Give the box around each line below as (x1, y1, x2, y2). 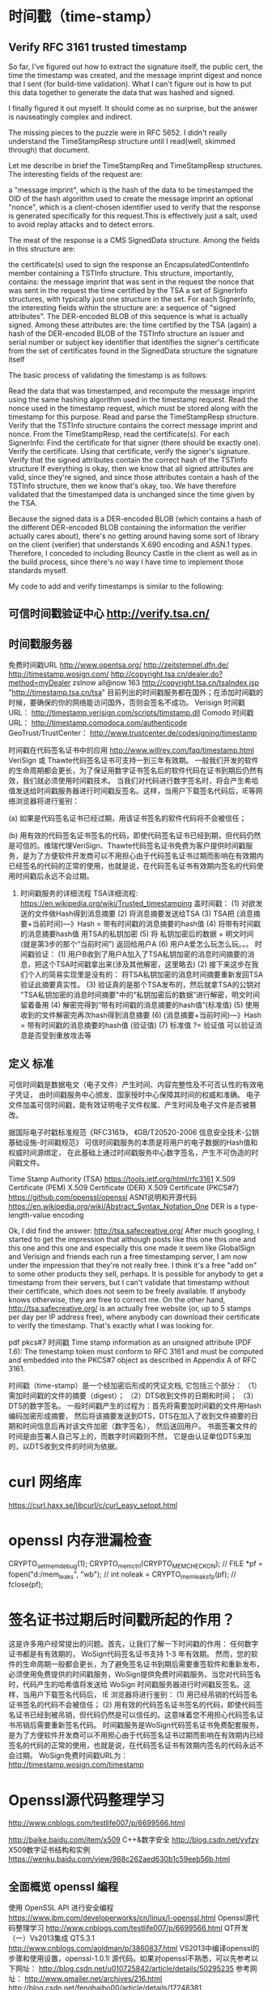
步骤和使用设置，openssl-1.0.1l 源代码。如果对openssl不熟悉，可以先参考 (8, 1953, 252, 1963)
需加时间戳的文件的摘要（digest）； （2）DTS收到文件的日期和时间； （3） (8, 1391, 258, 1401)
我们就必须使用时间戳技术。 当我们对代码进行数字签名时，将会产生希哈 (22, 776, 259, 786)
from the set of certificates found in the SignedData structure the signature (8, 346, 258, 356)
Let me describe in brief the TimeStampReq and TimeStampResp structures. (8, 161, 263, 171)
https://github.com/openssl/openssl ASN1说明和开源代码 (8, 1193, 197, 1202)
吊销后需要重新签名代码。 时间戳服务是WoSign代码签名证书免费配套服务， (15, 1720, 263, 1730)
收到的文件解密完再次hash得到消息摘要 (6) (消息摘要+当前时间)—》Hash (19, 1010, 261, 1020)
